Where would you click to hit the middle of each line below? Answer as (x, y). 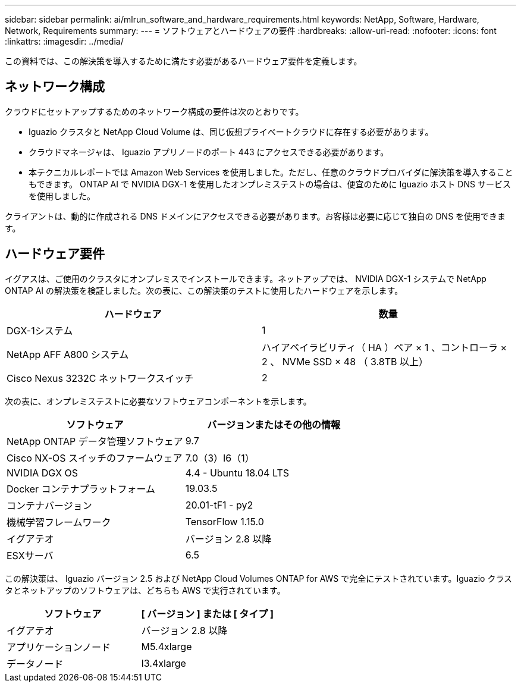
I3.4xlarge (164, 663)
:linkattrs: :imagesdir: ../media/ (64, 41)
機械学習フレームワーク (59, 522)
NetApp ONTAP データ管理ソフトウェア (95, 441)
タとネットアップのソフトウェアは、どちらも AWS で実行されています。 (145, 590)
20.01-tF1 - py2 (219, 505)
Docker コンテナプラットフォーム (81, 489)
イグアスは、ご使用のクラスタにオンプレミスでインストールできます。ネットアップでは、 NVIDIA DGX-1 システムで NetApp (246, 278)
